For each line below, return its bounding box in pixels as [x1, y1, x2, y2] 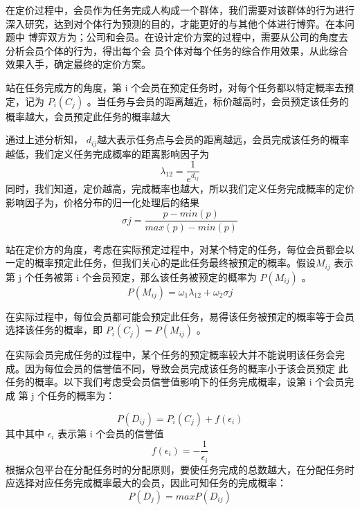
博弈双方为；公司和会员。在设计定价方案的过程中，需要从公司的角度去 [28, 30, 348, 44]
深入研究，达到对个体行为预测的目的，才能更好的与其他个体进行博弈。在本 [6, 16, 345, 30]
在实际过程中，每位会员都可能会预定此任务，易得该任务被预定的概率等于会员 [6, 309, 354, 323]
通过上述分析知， [6, 132, 83, 147]
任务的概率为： [47, 388, 116, 402]
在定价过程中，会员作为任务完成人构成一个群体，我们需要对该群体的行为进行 [6, 3, 354, 17]
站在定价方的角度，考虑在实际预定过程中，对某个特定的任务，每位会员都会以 [6, 242, 354, 256]
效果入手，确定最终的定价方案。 [6, 57, 151, 71]
